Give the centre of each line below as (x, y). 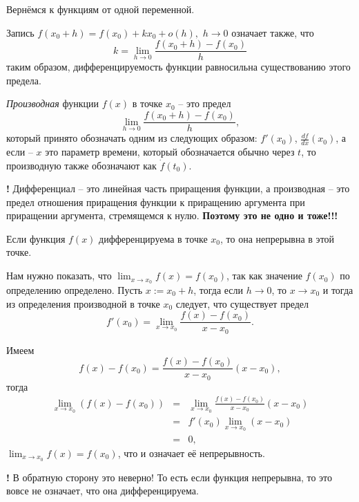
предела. (24, 80)
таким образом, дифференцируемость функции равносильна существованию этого (178, 67)
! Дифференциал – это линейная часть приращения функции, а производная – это (178, 188)
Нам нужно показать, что (59, 276)
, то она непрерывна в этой (278, 238)
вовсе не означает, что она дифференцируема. (103, 491)
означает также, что (273, 32)
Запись (20, 32)
